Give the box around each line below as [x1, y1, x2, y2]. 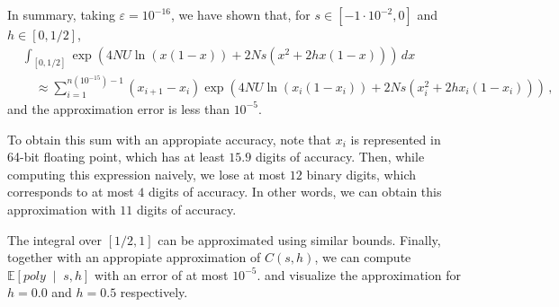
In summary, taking [7, 5, 115, 23]
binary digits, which [306, 164, 416, 183]
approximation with [7, 199, 116, 218]
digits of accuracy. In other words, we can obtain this [149, 182, 442, 201]
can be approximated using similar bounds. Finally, [158, 230, 441, 249]
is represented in [350, 129, 441, 148]
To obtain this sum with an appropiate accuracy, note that [7, 129, 331, 148]
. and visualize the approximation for [257, 265, 461, 284]
